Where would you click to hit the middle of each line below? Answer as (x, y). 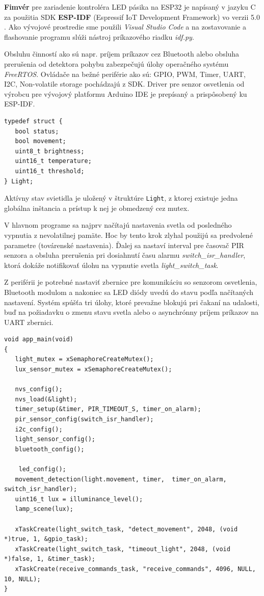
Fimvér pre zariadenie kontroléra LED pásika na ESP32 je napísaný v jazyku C (130, 7)
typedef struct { (33, 121)
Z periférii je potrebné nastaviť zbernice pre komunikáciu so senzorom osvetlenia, (131, 282)
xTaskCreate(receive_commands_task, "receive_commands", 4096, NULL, (135, 569)
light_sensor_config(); (55, 439)
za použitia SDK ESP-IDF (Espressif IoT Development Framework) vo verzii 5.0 (132, 17)
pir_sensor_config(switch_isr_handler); (84, 419)
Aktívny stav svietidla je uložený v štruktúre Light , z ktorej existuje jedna (121, 198)
